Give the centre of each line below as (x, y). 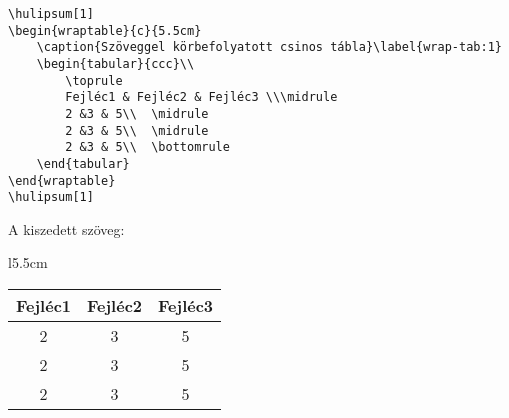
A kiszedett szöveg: (66, 228)
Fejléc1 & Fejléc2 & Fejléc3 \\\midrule (201, 97)
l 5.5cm (28, 262)
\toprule (94, 80)
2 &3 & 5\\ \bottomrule (147, 147)
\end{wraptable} (62, 180)
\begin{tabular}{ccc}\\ (115, 63)
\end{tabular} (83, 163)
